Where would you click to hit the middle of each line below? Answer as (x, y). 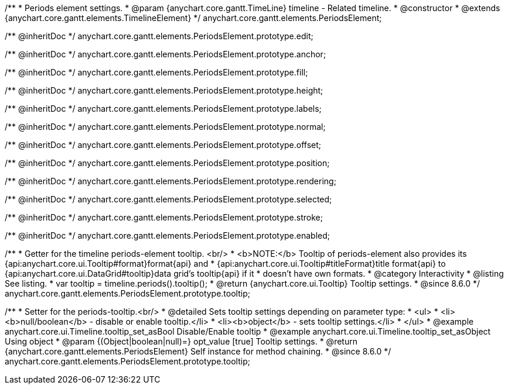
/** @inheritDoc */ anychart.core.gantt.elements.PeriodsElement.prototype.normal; (165, 127)
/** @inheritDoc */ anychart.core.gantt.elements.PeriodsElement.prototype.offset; (163, 145)
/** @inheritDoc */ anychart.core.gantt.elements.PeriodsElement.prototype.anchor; (166, 54)
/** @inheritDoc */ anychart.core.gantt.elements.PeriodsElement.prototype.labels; (163, 109)
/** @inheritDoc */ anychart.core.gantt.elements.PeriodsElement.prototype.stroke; (164, 217)
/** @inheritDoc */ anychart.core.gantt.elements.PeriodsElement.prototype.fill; (156, 72)
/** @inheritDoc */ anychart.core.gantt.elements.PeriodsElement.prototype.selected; (168, 199)
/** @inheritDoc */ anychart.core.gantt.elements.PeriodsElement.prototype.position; (167, 163)
